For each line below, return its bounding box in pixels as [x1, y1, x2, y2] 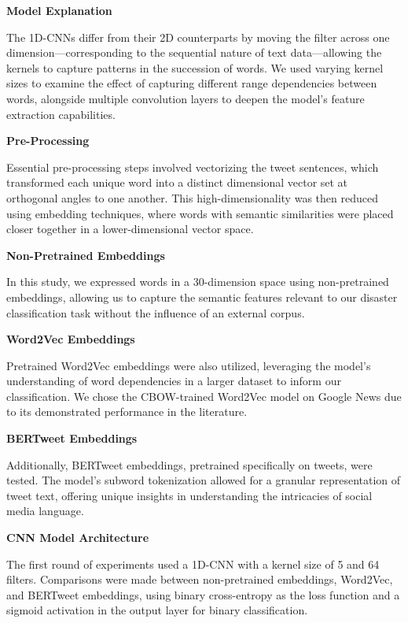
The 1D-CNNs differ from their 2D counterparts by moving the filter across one [6, 28, 390, 45]
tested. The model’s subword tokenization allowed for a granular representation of [6, 472, 401, 488]
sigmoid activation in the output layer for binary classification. [6, 602, 308, 618]
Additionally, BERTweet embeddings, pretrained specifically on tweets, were [6, 456, 373, 473]
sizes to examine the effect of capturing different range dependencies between [6, 75, 377, 91]
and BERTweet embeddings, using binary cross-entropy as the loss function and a [6, 586, 400, 603]
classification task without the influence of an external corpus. [6, 304, 305, 321]
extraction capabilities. [6, 106, 116, 122]
